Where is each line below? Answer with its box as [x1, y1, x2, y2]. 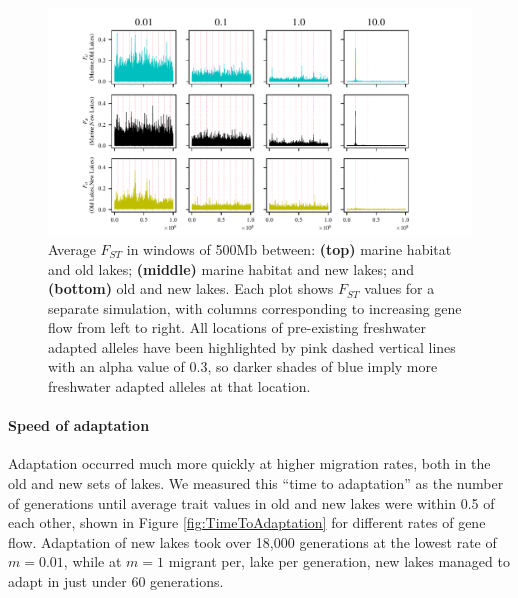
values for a [364, 278, 435, 299]
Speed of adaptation [8, 415, 150, 436]
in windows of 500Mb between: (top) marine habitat [126, 238, 452, 259]
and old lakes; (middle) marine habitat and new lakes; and [48, 258, 415, 279]
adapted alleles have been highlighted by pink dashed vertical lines [48, 336, 456, 357]
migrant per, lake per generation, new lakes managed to [168, 551, 510, 572]
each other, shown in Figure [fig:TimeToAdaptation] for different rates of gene [8, 512, 486, 533]
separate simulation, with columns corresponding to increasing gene [48, 297, 462, 318]
